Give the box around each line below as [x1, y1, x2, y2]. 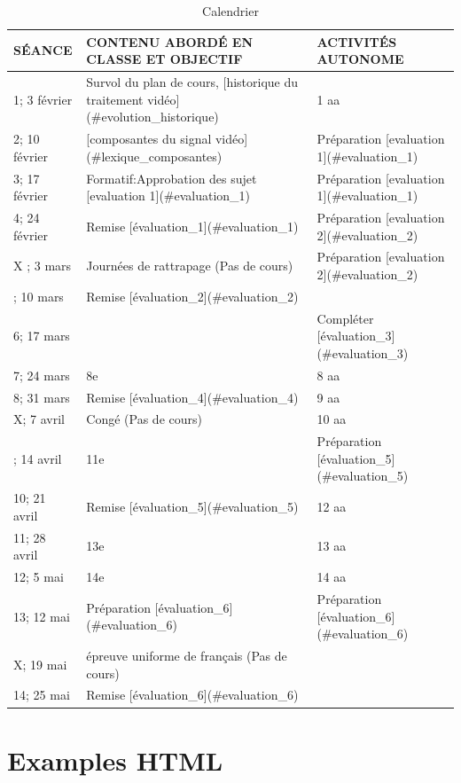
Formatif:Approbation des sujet [86, 168, 257, 187]
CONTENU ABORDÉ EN [86, 32, 254, 51]
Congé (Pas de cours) [86, 410, 202, 428]
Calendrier [202, 2, 259, 20]
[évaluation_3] [316, 326, 395, 345]
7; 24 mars [13, 365, 70, 384]
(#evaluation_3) [316, 343, 409, 362]
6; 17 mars [13, 326, 70, 345]
